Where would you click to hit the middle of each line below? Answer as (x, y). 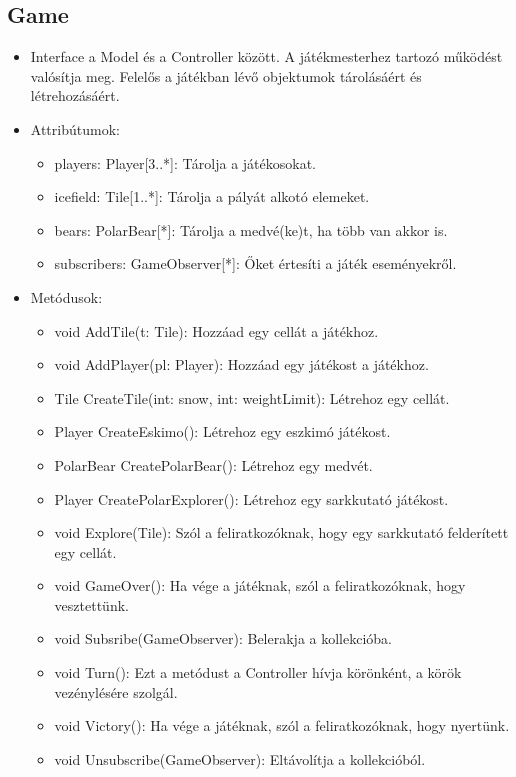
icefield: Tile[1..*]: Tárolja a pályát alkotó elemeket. (212, 196)
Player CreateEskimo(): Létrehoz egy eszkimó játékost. (222, 431)
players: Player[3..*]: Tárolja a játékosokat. (185, 162)
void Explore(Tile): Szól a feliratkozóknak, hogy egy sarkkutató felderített (281, 532)
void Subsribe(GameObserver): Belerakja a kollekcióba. (223, 638)
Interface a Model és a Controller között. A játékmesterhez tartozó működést (266, 56)
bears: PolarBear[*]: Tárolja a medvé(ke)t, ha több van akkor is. (251, 229)
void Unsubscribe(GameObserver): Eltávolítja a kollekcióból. (240, 758)
